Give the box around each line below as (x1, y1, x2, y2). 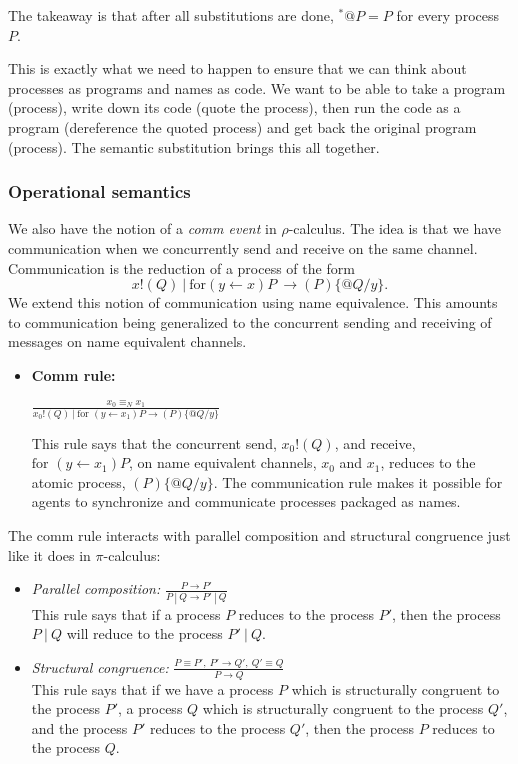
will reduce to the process (66, 623, 223, 644)
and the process (31, 717, 128, 738)
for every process (396, 5, 499, 25)
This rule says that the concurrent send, (31, 432, 277, 453)
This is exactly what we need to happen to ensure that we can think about (8, 58, 467, 79)
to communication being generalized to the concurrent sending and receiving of (8, 311, 492, 332)
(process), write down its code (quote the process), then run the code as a (8, 97, 461, 118)
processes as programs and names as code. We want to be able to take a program (8, 77, 506, 98)
